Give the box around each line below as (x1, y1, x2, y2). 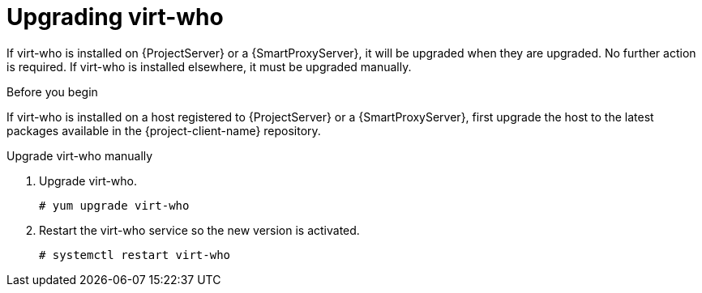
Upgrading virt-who (6, 3, 224, 31)
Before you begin (6, 84, 98, 99)
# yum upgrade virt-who (39, 198, 190, 212)
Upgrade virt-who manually (6, 148, 153, 163)
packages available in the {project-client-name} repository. (6, 123, 321, 138)
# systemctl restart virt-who (39, 248, 231, 261)
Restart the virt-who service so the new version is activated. (39, 223, 360, 237)
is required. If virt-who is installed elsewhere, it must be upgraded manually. (6, 59, 412, 74)
